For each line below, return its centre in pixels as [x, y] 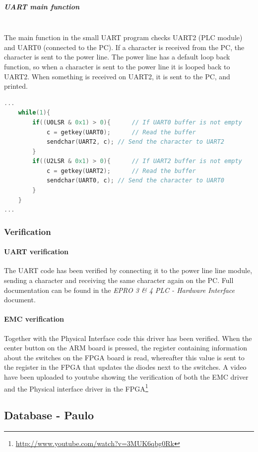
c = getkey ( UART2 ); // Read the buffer [121, 171]
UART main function [42, 6]
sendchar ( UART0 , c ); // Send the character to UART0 [135, 181]
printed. [16, 86]
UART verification [36, 252]
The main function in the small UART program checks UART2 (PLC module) [123, 37]
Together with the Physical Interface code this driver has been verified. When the [128, 338]
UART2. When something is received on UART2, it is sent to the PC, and [117, 76]
